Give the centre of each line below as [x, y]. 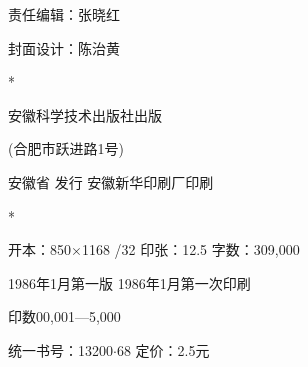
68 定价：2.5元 [163, 349]
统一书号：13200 [60, 349]
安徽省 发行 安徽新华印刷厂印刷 [111, 181]
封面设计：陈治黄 [64, 47]
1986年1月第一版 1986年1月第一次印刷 [129, 282]
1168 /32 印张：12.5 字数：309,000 [190, 249]
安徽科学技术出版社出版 [85, 114]
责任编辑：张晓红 [64, 14]
